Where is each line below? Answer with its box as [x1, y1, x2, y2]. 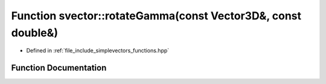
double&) [11, 26, 59, 39]
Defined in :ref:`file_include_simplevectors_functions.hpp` [26, 47, 170, 54]
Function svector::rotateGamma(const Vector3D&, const [11, 9, 302, 22]
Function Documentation [11, 63, 107, 73]
